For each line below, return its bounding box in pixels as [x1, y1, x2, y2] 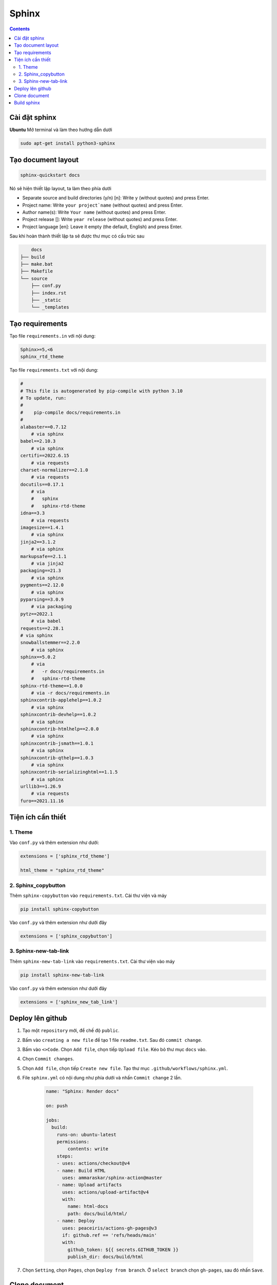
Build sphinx [14, 100, 41, 106]
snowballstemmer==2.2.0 [20, 640, 81, 646]
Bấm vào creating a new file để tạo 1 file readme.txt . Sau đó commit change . [22, 1037, 203, 1043]
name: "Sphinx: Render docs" [46, 1089, 120, 1094]
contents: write [67, 1146, 109, 1152]
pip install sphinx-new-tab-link [20, 972, 105, 978]
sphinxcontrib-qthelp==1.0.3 [20, 755, 94, 761]
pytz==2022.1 [20, 611, 53, 617]
